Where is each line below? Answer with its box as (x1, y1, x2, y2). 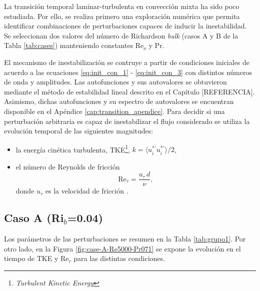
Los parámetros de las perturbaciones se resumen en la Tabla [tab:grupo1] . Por (4, 233, 246, 243)
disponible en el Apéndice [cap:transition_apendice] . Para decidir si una (4, 105, 225, 116)
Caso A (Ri (4, 210, 64, 225)
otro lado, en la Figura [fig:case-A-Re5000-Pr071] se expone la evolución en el (4, 243, 241, 253)
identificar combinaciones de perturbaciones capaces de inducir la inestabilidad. (4, 20, 247, 31)
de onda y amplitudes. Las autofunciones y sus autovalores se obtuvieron (4, 76, 227, 87)
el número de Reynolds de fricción (15, 161, 120, 171)
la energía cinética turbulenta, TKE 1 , (15, 142, 130, 154)
